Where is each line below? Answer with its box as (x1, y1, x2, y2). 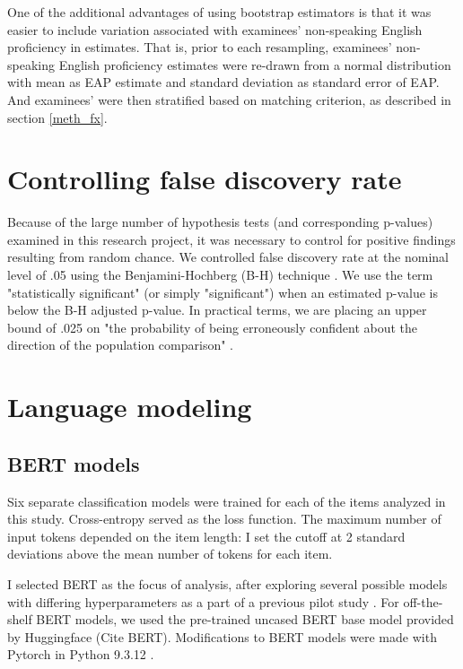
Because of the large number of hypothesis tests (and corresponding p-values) (7, 213, 433, 231)
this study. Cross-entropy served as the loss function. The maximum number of (7, 509, 441, 528)
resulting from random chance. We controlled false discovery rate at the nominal (7, 248, 450, 266)
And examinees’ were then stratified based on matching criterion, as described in (7, 90, 451, 109)
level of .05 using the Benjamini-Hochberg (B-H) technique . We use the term (7, 265, 433, 284)
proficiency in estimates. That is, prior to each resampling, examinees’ (7, 38, 392, 56)
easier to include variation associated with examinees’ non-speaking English (7, 20, 423, 39)
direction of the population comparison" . (7, 335, 233, 354)
